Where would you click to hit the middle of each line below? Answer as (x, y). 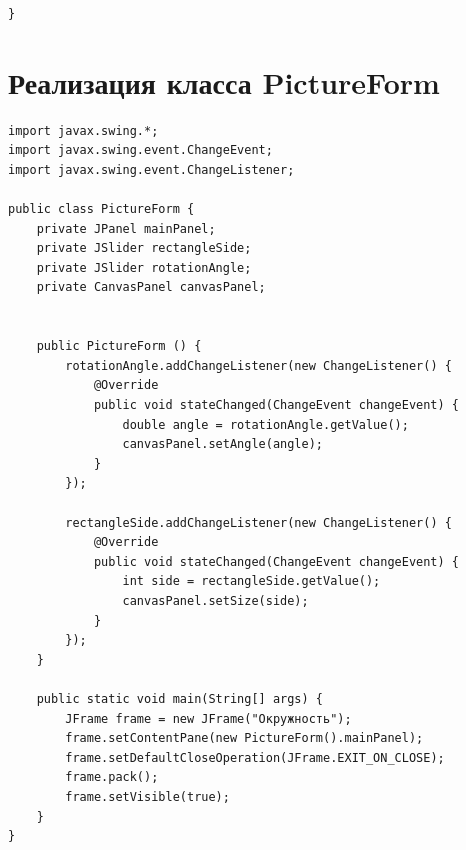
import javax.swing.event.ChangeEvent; (140, 150)
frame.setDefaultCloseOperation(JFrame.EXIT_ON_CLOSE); (255, 757)
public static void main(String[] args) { (179, 698)
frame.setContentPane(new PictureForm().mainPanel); (244, 738)
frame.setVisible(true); (147, 796)
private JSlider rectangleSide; (144, 248)
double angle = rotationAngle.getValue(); (265, 424)
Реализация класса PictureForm (224, 81)
